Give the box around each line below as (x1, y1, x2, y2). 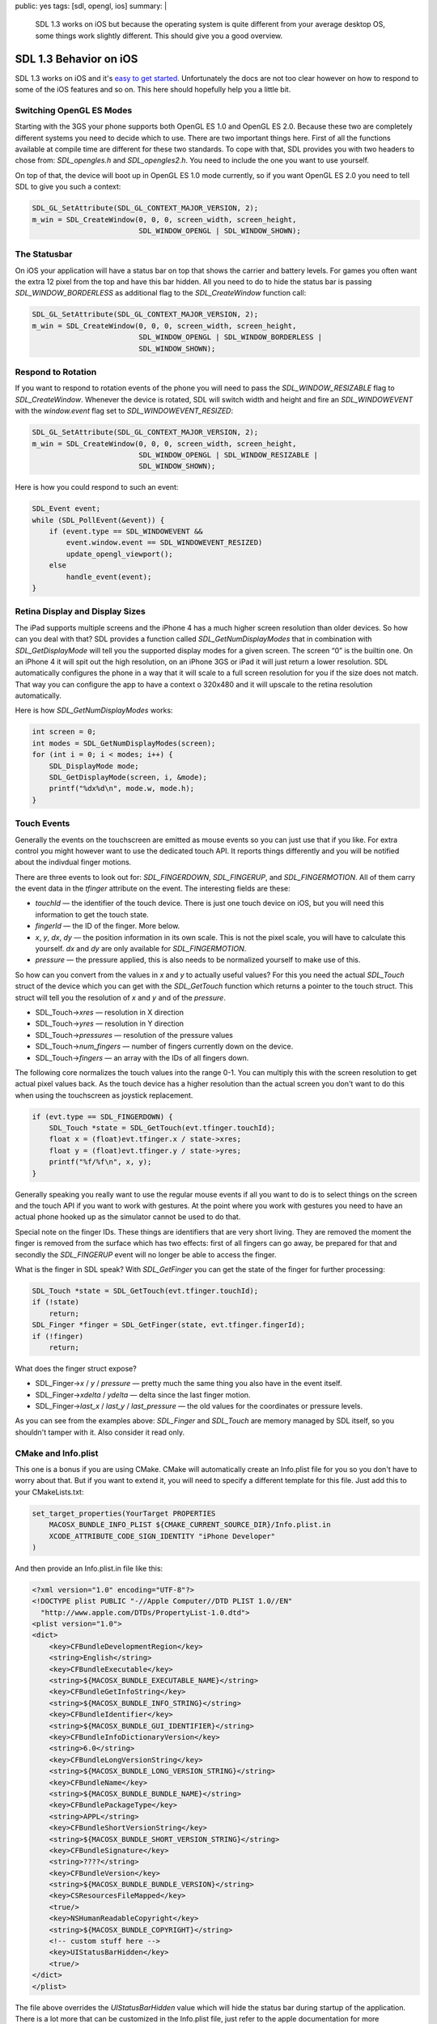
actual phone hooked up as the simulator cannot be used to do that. (15, 1212, 241, 1222)
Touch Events (15, 818, 70, 829)
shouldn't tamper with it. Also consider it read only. (15, 1427, 185, 1437)
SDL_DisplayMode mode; (49, 761, 139, 771)
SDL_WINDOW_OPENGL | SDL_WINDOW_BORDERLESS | (138, 333, 323, 342)
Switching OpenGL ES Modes (15, 104, 133, 116)
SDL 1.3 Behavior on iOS (15, 52, 138, 66)
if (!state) (32, 1298, 80, 1307)
